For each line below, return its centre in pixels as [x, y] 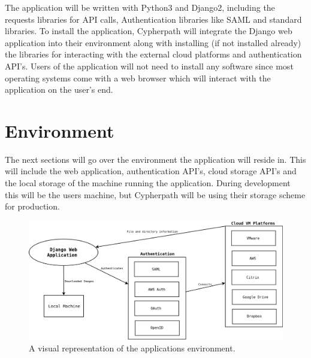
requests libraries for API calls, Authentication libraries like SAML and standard [153, 19]
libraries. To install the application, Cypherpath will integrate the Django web [149, 31]
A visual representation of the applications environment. [132, 348]
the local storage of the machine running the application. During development [148, 183]
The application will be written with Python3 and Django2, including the [140, 7]
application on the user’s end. [59, 89]
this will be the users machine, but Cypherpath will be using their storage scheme [155, 194]
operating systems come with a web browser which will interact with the [138, 78]
